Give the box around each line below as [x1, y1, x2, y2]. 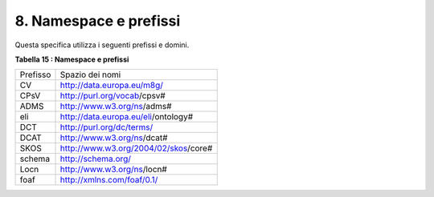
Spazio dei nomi [59, 69, 121, 80]
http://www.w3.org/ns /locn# [59, 164, 168, 175]
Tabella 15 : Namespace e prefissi [14, 54, 129, 64]
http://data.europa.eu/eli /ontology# [59, 111, 194, 123]
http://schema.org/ [59, 153, 132, 164]
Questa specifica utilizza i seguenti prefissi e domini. [14, 40, 190, 50]
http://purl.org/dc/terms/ [59, 122, 154, 133]
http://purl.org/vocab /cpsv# [59, 90, 166, 102]
